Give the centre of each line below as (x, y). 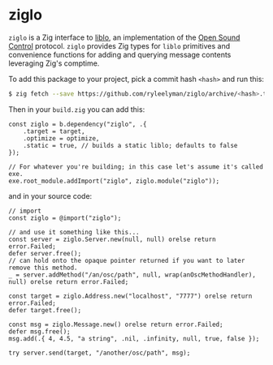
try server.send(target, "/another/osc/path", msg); (100, 353)
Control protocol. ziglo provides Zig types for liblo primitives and (119, 45)
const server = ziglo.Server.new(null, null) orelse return (113, 239)
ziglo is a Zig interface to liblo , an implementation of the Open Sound (124, 37)
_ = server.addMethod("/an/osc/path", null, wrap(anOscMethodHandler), (132, 275)
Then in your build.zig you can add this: (77, 109)
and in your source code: (50, 195)
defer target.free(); (45, 310)
